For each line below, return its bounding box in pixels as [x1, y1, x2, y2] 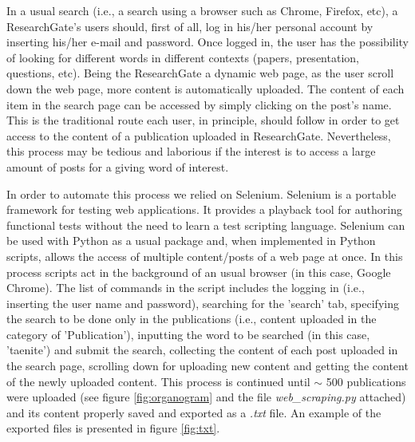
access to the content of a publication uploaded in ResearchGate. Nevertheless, [6, 127, 391, 144]
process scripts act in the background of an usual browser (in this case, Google [6, 263, 391, 280]
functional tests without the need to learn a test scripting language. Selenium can [6, 216, 405, 233]
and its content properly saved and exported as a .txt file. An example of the [6, 404, 381, 420]
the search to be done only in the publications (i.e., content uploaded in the [6, 310, 377, 327]
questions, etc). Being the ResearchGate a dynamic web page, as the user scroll [6, 65, 394, 81]
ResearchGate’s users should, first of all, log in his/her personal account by [6, 18, 373, 34]
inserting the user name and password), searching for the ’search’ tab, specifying [6, 294, 399, 311]
